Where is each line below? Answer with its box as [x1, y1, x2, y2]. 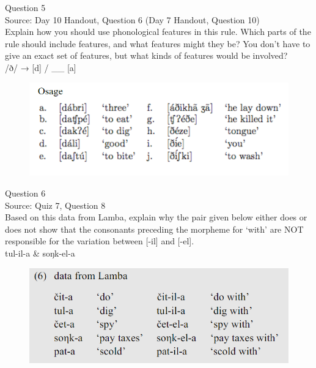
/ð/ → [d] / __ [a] [5, 61, 76, 73]
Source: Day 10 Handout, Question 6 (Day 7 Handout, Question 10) [5, 13, 260, 26]
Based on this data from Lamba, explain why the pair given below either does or [5, 211, 307, 223]
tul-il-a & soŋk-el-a [5, 246, 75, 259]
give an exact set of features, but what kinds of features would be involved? [5, 49, 288, 62]
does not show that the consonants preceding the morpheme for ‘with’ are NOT [5, 222, 304, 235]
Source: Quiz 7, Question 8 [5, 198, 106, 211]
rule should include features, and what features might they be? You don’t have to [5, 37, 310, 50]
